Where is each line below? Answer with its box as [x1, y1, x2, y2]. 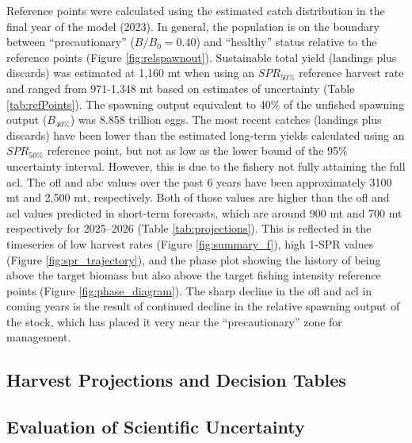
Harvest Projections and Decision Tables [6, 368, 346, 392]
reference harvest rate [299, 64, 404, 81]
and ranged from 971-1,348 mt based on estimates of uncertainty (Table [6, 79, 355, 96]
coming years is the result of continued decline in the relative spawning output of [6, 298, 400, 314]
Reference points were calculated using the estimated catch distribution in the [6, 2, 385, 18]
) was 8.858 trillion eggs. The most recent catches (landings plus [70, 111, 382, 128]
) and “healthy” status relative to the [196, 33, 377, 50]
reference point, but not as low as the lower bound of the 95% [47, 142, 348, 159]
